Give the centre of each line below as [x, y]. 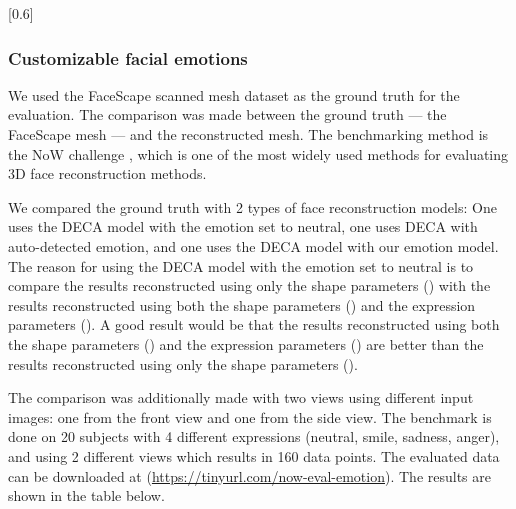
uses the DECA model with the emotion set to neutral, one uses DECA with [243, 226]
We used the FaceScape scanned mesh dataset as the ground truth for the [234, 94]
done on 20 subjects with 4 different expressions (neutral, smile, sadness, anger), [254, 436]
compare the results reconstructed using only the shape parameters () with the [249, 285]
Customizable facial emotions [128, 57]
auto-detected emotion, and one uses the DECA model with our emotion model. [253, 245]
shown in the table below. [86, 495]
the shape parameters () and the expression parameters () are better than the [246, 343]
